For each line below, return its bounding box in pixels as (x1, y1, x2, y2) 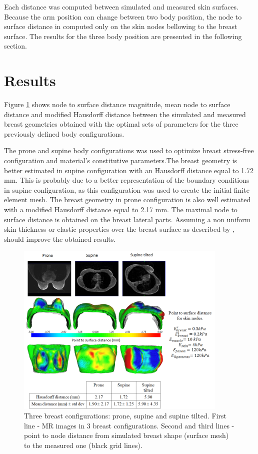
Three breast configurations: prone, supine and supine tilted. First (24, 410, 226, 421)
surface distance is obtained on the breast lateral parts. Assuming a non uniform (4, 214, 251, 224)
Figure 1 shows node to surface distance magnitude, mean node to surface (4, 99, 230, 110)
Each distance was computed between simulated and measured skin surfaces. (4, 2, 238, 12)
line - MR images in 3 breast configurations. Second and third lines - (24, 420, 234, 430)
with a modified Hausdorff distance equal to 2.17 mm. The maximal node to (4, 204, 237, 215)
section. (4, 41, 27, 51)
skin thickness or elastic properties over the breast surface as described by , (4, 224, 234, 234)
